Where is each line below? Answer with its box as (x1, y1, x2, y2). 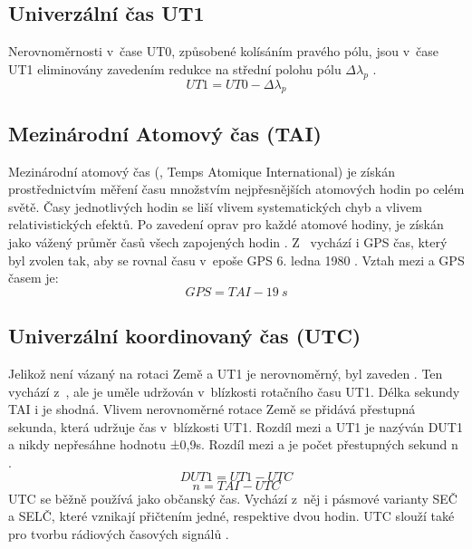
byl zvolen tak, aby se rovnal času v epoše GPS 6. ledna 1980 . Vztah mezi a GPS (8, 250, 465, 269)
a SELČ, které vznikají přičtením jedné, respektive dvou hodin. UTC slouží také (8, 506, 455, 525)
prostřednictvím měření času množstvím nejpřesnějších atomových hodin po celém (8, 179, 465, 198)
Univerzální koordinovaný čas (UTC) (8, 322, 361, 350)
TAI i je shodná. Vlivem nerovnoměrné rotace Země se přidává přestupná (8, 400, 416, 419)
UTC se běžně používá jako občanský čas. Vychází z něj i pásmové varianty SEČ (8, 488, 458, 507)
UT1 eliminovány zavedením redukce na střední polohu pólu (8, 59, 342, 78)
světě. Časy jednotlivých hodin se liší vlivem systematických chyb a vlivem (8, 197, 422, 216)
